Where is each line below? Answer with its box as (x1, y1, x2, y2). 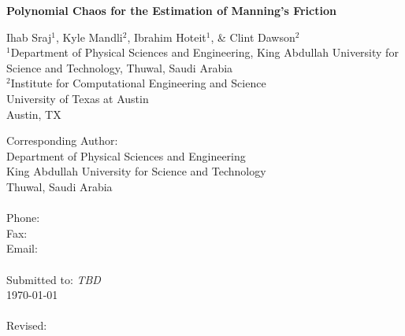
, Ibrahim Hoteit (127, 28, 206, 45)
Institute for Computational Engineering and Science (10, 75, 266, 91)
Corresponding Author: (6, 132, 118, 149)
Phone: (6, 209, 40, 226)
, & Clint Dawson (210, 28, 295, 45)
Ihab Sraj (6, 28, 52, 45)
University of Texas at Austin (6, 90, 149, 106)
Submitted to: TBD (6, 271, 101, 287)
